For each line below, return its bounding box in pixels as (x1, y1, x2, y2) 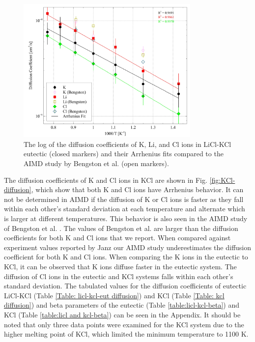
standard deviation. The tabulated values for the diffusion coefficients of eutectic (4, 281, 247, 291)
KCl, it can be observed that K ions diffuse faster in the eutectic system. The (4, 261, 237, 271)
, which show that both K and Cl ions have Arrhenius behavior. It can (31, 184, 244, 195)
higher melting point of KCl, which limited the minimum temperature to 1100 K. (4, 329, 249, 339)
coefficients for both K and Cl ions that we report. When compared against (4, 232, 231, 243)
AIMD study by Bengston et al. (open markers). (24, 158, 169, 169)
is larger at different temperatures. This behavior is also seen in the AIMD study (4, 213, 248, 224)
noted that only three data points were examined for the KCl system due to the (4, 319, 244, 329)
